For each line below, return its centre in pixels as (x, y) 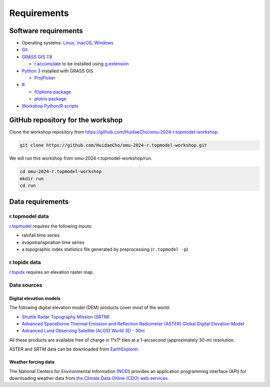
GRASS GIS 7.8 (37, 57)
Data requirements (39, 202)
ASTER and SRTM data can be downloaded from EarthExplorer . (74, 349)
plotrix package (50, 99)
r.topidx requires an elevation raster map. (52, 272)
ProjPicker (45, 78)
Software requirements (46, 31)
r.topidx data (25, 262)
